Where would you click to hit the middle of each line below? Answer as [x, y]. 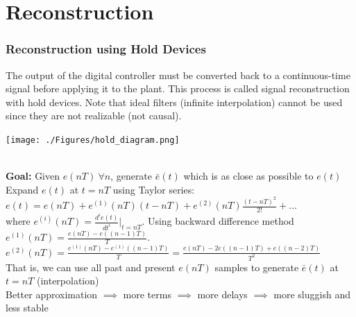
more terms [147, 294]
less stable [27, 308]
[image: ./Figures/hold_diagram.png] [93, 140]
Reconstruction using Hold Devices [106, 49]
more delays [222, 294]
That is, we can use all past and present [91, 267]
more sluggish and [312, 294]
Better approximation [52, 294]
